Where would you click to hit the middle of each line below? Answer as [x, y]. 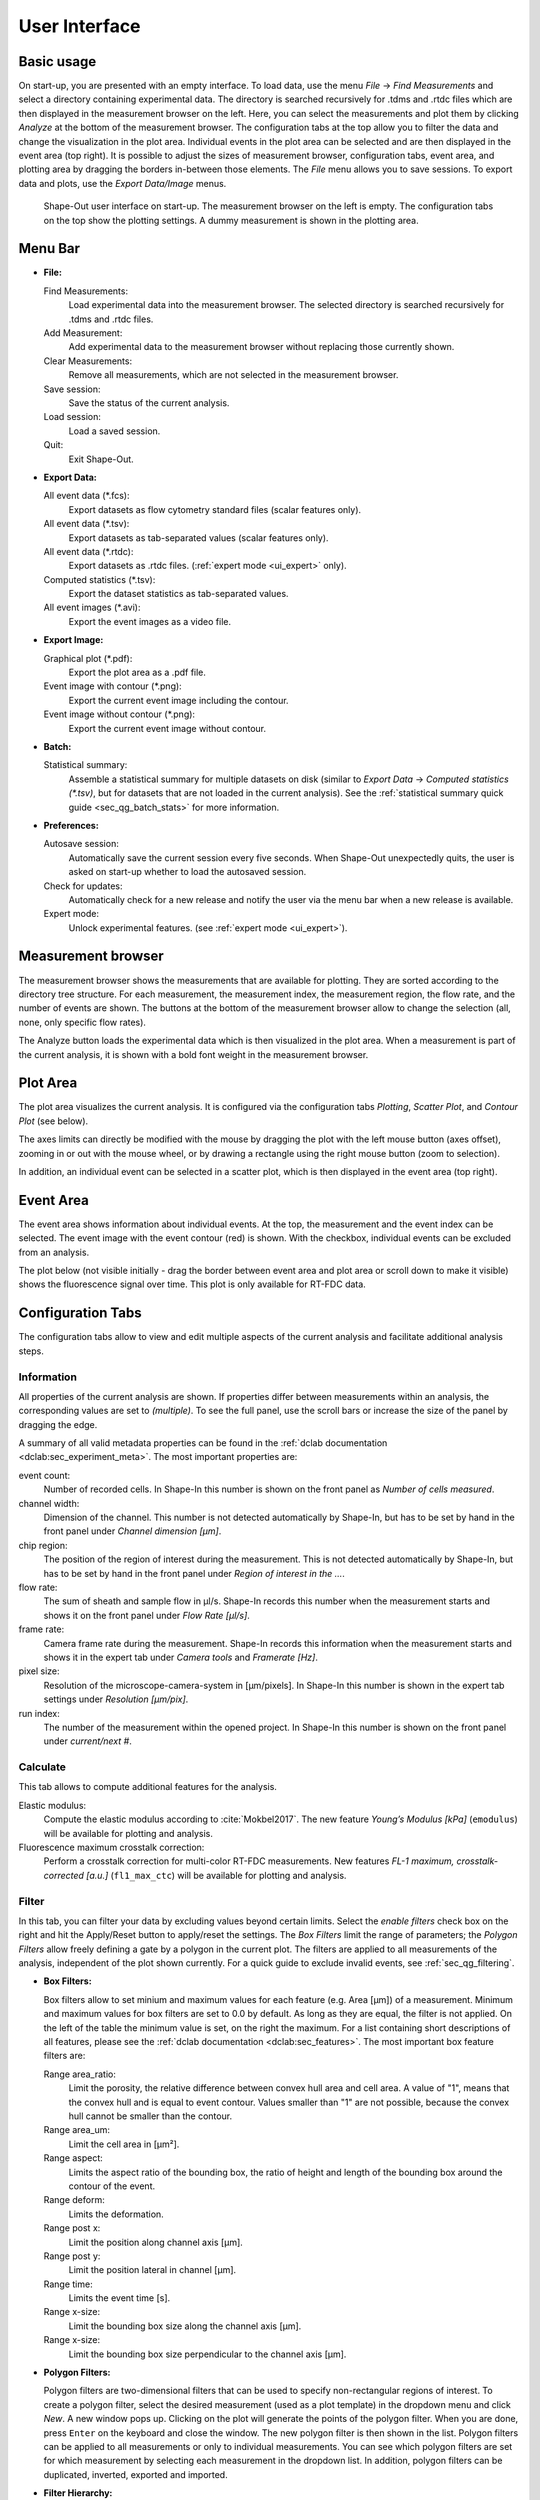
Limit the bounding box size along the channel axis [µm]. [185, 2326]
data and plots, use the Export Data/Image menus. [122, 183]
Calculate [42, 1767]
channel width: [49, 1503]
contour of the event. [111, 2186]
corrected [64, 1875]
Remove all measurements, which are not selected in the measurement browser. [233, 375]
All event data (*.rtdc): [88, 551]
